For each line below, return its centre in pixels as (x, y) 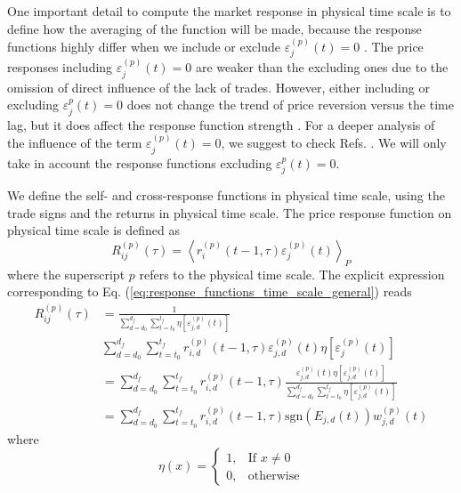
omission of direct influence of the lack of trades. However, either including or (218, 87)
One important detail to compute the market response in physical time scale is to (229, 11)
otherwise (274, 476)
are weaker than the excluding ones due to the (322, 67)
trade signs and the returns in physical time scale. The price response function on (230, 212)
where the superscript (66, 274)
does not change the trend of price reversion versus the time (290, 105)
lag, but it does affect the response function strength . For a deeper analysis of (221, 124)
